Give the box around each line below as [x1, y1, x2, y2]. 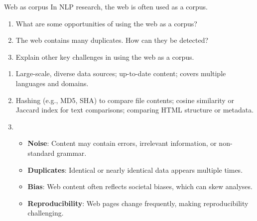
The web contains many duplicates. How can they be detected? [15, 35, 209, 45]
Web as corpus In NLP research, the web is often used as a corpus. [4, 1, 208, 11]
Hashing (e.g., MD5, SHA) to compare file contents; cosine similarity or [15, 95, 234, 105]
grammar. [57, 147, 87, 158]
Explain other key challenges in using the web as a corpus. [15, 51, 194, 62]
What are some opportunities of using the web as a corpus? [15, 18, 197, 28]
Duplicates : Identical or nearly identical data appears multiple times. [27, 164, 243, 175]
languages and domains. [15, 78, 89, 88]
